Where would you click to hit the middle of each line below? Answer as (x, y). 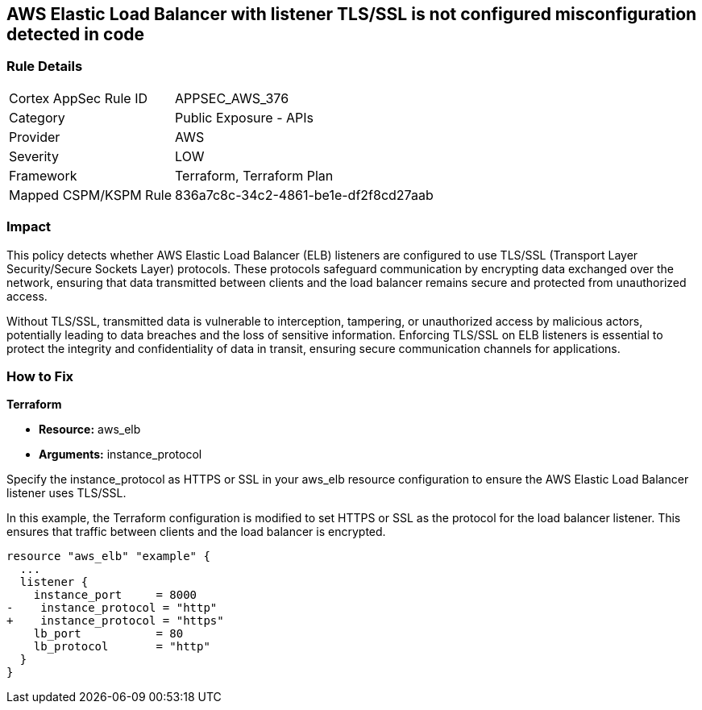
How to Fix (40, 376)
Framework (43, 175)
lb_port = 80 (108, 634)
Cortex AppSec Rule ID (79, 98)
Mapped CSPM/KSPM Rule (91, 195)
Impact (29, 227)
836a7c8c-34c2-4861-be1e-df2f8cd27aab (304, 195)
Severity (34, 156)
